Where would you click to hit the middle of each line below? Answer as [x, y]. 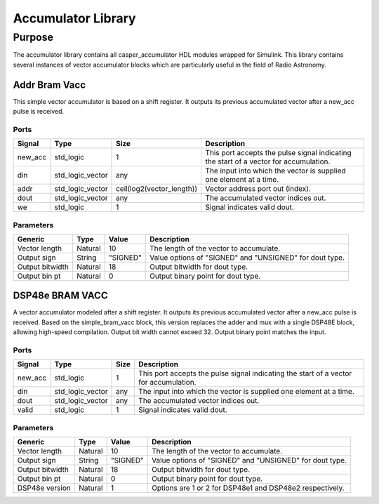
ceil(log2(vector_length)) [157, 189]
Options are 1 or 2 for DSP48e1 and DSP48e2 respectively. [248, 488]
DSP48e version [44, 488]
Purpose [33, 37]
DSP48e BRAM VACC [60, 296]
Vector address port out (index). [258, 189]
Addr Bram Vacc [49, 85]
